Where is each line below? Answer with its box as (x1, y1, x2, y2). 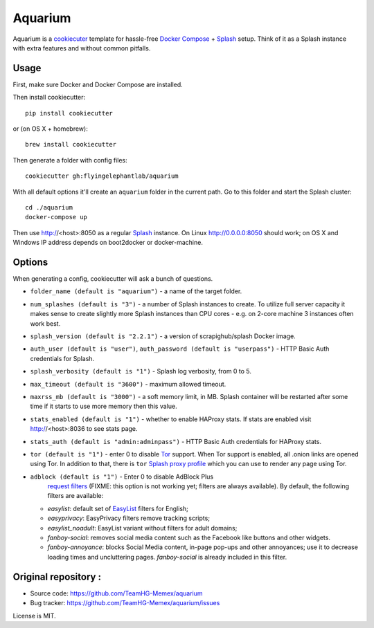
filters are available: (47, 492, 104, 500)
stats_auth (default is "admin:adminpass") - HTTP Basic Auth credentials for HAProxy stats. (30, 437, 322, 445)
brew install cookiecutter (25, 140, 117, 149)
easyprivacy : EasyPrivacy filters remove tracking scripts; (47, 514, 211, 522)
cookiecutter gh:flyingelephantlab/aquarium (25, 172, 179, 180)
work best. (30, 319, 61, 328)
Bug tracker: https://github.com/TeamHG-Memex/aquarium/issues (30, 599, 220, 607)
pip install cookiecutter (25, 109, 114, 117)
